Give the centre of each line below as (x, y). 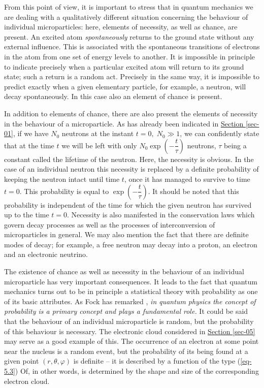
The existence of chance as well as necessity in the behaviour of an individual (124, 271)
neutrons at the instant (98, 133)
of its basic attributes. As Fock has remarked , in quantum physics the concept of (130, 301)
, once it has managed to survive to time (187, 179)
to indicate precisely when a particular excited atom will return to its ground (124, 66)
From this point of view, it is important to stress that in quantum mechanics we (129, 7)
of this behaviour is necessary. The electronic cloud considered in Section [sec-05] (130, 331)
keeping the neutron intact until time (62, 179)
